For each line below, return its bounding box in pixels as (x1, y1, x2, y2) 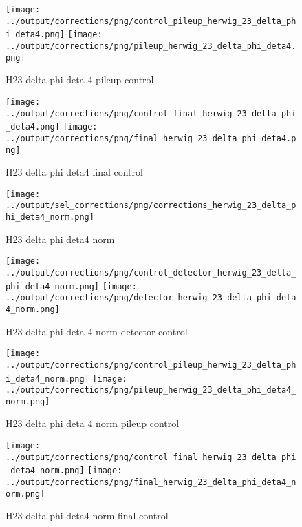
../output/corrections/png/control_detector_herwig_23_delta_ (6, 267, 296, 278)
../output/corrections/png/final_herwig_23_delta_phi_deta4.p (6, 133, 296, 143)
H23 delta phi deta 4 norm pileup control (6, 416, 180, 431)
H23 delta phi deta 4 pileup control (6, 72, 154, 87)
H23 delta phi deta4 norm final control (6, 508, 169, 523)
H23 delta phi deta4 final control (6, 165, 143, 179)
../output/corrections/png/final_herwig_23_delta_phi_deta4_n (6, 477, 296, 488)
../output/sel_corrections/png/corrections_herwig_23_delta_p (6, 200, 296, 211)
